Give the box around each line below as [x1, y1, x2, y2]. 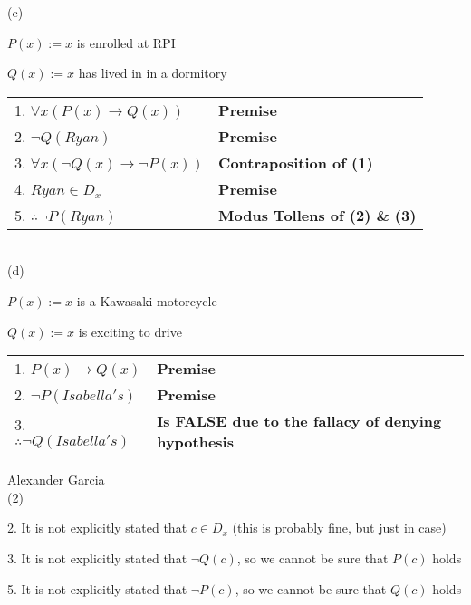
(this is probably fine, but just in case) [232, 518, 447, 537]
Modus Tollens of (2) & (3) [218, 204, 417, 226]
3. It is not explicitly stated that [7, 548, 187, 567]
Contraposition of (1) [218, 151, 373, 173]
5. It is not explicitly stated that [7, 579, 187, 598]
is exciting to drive [78, 322, 182, 341]
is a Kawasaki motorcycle [76, 291, 217, 310]
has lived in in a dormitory [78, 63, 227, 82]
